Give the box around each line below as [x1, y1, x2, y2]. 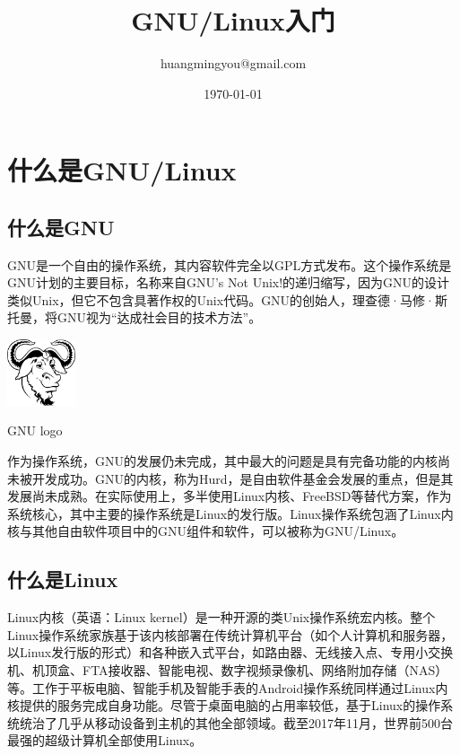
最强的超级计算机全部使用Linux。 [7, 731, 203, 750]
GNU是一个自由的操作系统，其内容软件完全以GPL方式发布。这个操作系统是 [7, 255, 452, 274]
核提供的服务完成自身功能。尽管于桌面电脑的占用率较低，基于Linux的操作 [7, 696, 441, 715]
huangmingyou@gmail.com [160, 54, 307, 73]
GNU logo [7, 421, 63, 440]
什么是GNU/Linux [7, 152, 237, 189]
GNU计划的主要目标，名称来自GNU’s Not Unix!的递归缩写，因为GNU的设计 [7, 273, 450, 292]
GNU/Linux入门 [131, 2, 335, 39]
